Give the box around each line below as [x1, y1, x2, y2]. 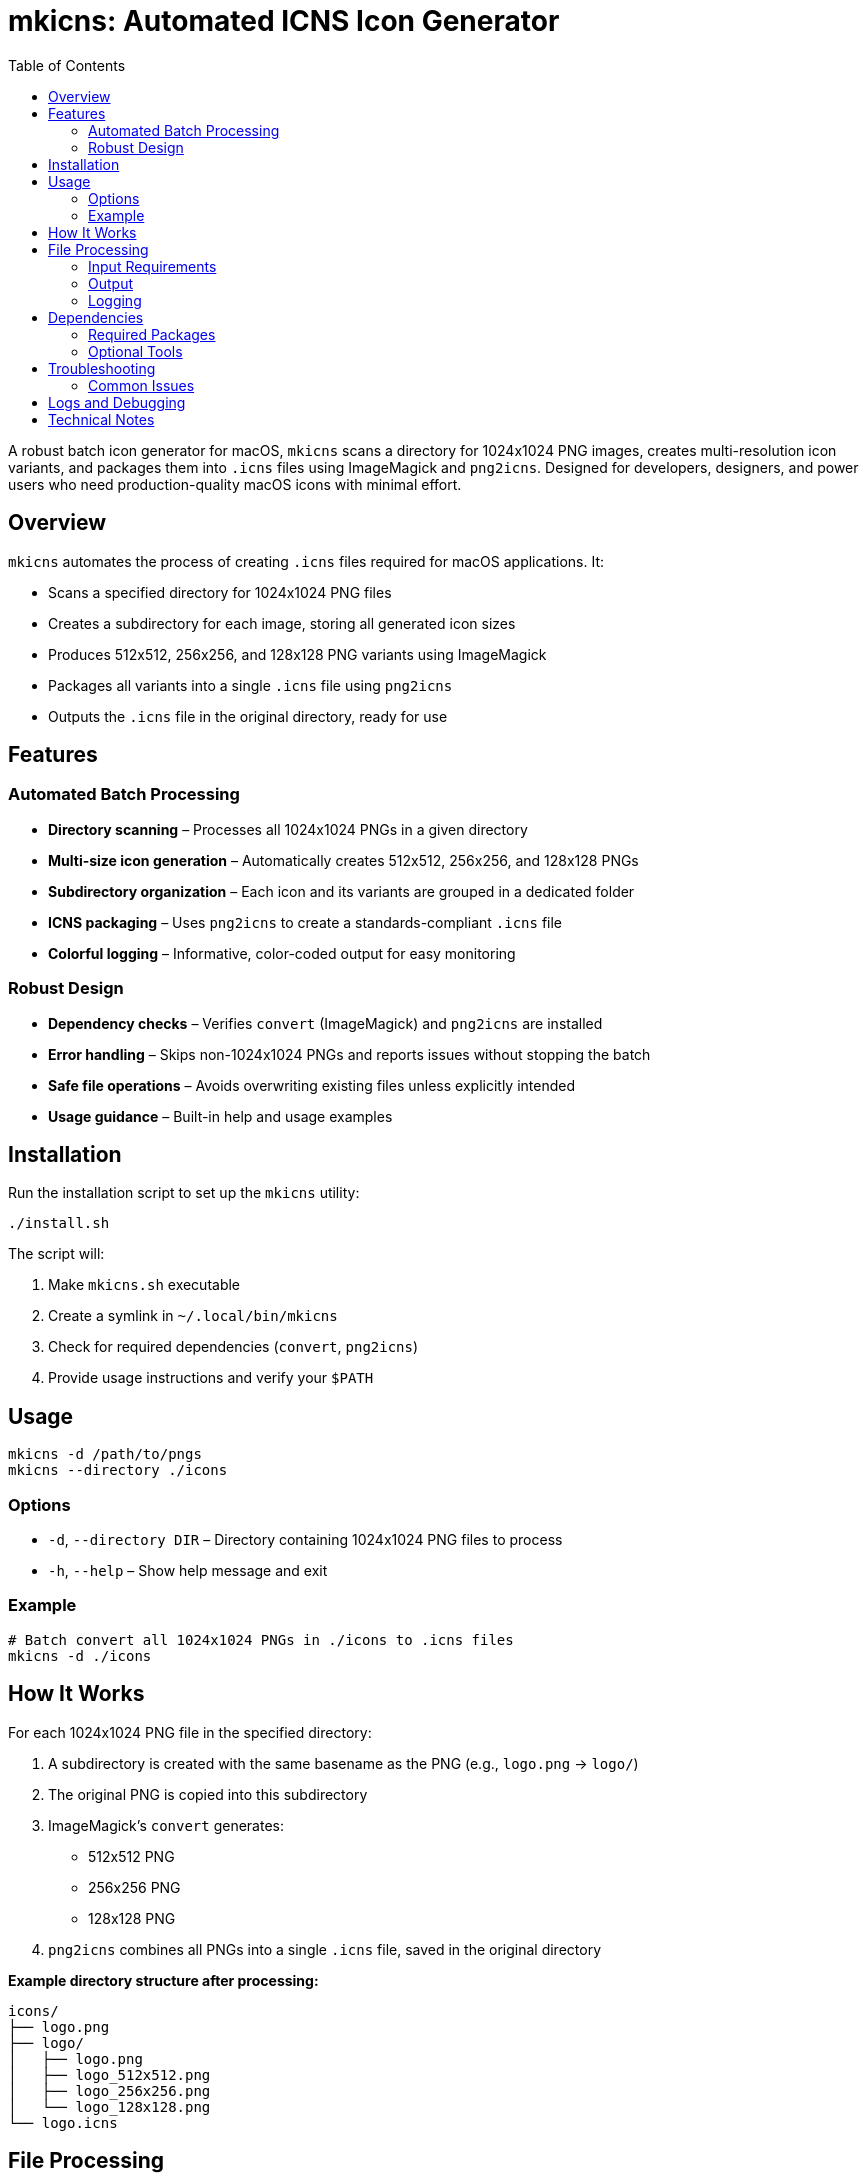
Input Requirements [88, 257, 217, 275]
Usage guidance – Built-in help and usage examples [48, 1107, 393, 1125]
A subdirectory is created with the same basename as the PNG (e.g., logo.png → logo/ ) [48, 1754, 639, 1772]
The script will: [8, 1245, 105, 1263]
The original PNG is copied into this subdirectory [48, 1785, 368, 1803]
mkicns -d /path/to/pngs [8, 1446, 202, 1463]
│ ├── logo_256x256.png [8, 2082, 211, 2099]
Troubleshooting [48, 359, 156, 377]
